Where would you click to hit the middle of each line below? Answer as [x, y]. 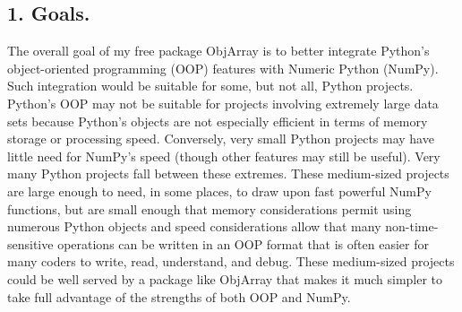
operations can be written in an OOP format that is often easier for [243, 243]
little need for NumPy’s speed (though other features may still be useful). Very [224, 156]
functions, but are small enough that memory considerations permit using [210, 208]
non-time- [412, 226]
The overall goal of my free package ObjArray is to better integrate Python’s [218, 51]
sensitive [30, 243]
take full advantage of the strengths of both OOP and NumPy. [179, 296]
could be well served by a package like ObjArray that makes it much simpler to [225, 278]
